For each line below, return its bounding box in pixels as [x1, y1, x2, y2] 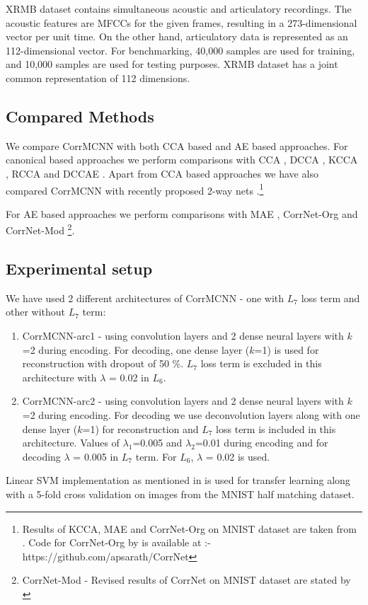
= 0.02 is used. [205, 449, 270, 463]
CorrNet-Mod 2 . [6, 221, 75, 238]
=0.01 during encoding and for [195, 435, 328, 450]
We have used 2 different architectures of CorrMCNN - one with [6, 290, 284, 305]
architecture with [22, 369, 97, 384]
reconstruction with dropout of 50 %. [22, 356, 184, 371]
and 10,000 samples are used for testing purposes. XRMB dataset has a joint [6, 57, 338, 71]
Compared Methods [6, 105, 154, 127]
